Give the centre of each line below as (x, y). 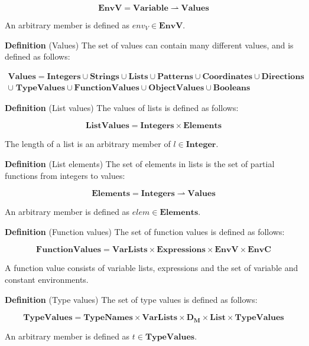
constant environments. (47, 279)
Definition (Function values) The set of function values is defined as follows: (145, 231)
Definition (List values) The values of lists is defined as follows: (122, 107)
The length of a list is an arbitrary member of (88, 144)
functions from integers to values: (65, 175)
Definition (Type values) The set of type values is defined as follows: (131, 299)
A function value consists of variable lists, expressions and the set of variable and (152, 268)
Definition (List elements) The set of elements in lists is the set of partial (140, 164)
